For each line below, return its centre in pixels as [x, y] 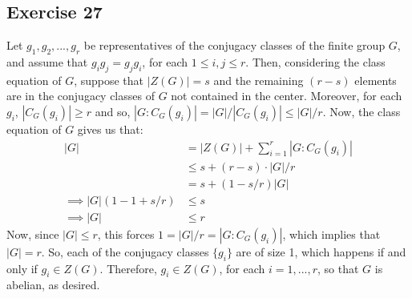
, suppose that [109, 80]
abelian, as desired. [53, 285]
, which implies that [331, 234]
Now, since [33, 234]
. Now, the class [362, 111]
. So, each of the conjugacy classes [125, 251]
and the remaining [259, 80]
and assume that [47, 62]
